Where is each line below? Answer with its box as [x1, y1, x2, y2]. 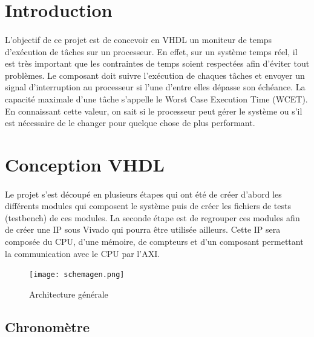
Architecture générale [29, 287, 108, 300]
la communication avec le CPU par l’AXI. [5, 247, 160, 259]
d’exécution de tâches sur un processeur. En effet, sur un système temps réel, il [5, 45, 298, 58]
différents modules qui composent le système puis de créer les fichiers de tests [5, 199, 291, 212]
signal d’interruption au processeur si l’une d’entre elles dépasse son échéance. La [5, 81, 306, 93]
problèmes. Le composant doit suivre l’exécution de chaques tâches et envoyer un [5, 68, 305, 81]
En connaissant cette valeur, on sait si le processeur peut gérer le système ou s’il [5, 104, 303, 117]
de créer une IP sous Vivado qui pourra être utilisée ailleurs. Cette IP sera [5, 223, 281, 236]
